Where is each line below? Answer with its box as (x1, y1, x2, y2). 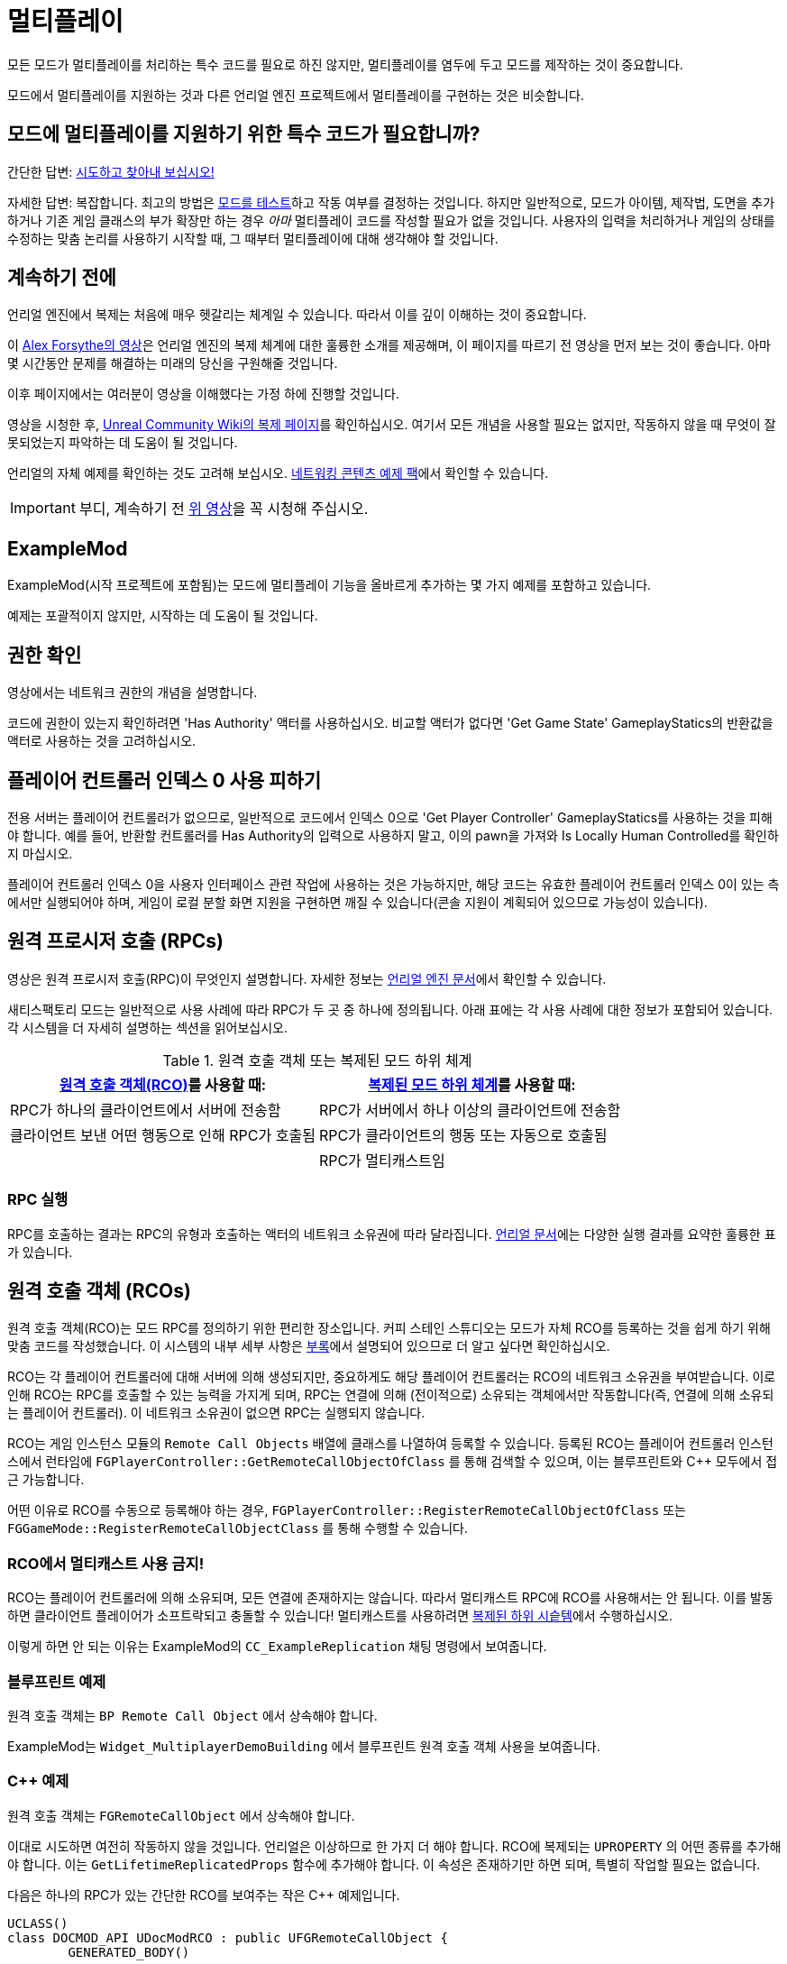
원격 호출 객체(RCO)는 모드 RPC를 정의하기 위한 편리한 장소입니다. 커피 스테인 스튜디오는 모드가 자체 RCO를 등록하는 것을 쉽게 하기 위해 (7, 1320, 771, 1336)
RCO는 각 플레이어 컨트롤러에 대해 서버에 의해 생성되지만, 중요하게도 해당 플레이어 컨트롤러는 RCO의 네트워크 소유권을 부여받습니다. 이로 (7, 1369, 776, 1385)
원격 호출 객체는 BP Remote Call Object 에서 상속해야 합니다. (7, 1707, 378, 1723)
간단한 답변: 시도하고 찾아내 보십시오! (7, 163, 215, 179)
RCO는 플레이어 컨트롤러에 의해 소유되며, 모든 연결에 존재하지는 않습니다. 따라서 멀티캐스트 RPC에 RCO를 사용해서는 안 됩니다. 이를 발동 (7, 1590, 773, 1606)
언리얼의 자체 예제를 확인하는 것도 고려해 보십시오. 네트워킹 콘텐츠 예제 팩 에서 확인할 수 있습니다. (7, 465, 549, 482)
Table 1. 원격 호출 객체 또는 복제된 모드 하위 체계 (162, 1051, 472, 1069)
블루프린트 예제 (7, 1672, 106, 1691)
